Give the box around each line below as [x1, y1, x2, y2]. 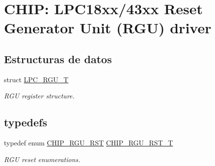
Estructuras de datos [4, 51, 112, 66]
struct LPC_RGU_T [4, 74, 69, 84]
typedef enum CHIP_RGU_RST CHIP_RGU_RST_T [4, 138, 173, 148]
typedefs [4, 115, 48, 130]
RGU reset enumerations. [4, 154, 81, 164]
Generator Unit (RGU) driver [4, 18, 212, 38]
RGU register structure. [4, 91, 75, 101]
